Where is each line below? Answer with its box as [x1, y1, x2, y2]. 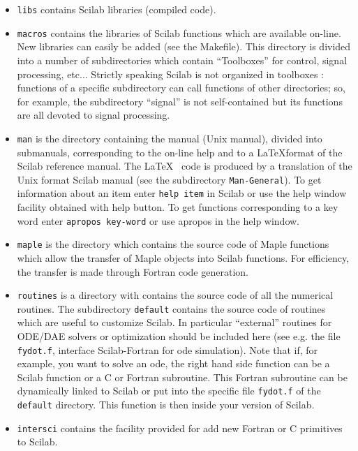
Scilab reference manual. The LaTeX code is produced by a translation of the [17, 158, 352, 173]
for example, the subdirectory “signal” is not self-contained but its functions [17, 94, 343, 108]
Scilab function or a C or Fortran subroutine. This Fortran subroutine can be [17, 369, 348, 384]
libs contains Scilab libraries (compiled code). [17, 2, 216, 16]
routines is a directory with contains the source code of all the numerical [17, 288, 334, 302]
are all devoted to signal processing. [17, 108, 170, 122]
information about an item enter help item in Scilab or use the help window [17, 186, 347, 200]
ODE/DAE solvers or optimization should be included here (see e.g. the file [17, 329, 341, 343]
